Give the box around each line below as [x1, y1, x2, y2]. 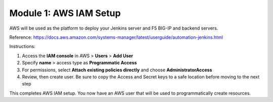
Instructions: [9, 43, 35, 50]
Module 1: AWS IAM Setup [9, 8, 121, 19]
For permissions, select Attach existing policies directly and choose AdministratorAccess [22, 67, 212, 73]
